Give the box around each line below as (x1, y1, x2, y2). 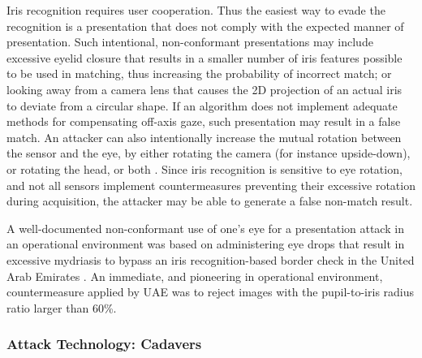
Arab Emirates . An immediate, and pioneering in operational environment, (6, 267, 383, 284)
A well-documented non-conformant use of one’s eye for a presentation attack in (6, 219, 404, 236)
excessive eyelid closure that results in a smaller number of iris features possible (6, 49, 403, 66)
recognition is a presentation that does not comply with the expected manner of (6, 17, 404, 34)
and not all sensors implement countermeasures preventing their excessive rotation (6, 176, 416, 193)
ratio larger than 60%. (6, 299, 117, 316)
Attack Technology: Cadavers (6, 334, 202, 354)
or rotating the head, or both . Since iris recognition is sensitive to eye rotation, (6, 160, 403, 177)
